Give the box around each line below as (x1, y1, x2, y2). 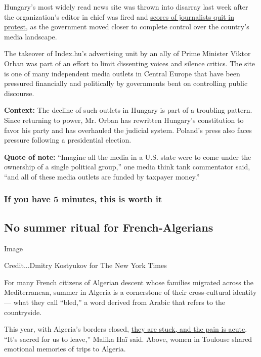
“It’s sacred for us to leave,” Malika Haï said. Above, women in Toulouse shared (4, 333, 252, 344)
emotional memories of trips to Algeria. (4, 343, 126, 354)
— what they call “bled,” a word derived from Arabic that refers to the (4, 296, 226, 307)
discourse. (4, 87, 34, 98)
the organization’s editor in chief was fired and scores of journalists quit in (4, 11, 234, 22)
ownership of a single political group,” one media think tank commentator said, (4, 161, 250, 172)
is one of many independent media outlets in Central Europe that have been (4, 68, 240, 78)
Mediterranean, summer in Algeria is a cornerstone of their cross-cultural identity (4, 287, 257, 297)
